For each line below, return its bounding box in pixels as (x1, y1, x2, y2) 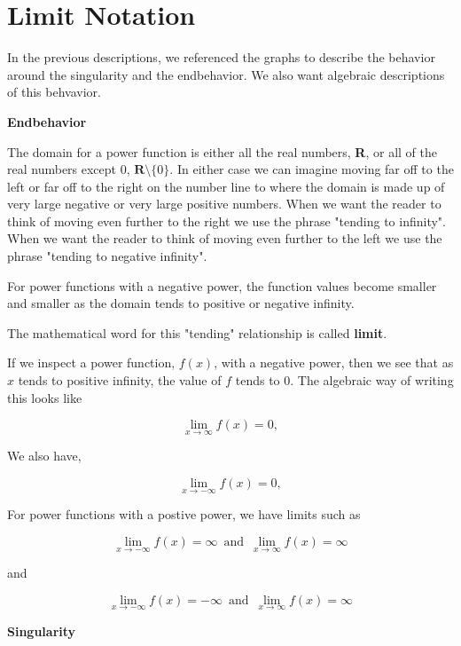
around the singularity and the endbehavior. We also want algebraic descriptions (7, 65, 445, 83)
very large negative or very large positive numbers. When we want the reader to (7, 194, 441, 213)
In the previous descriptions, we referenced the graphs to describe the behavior (7, 48, 435, 67)
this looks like (7, 388, 82, 406)
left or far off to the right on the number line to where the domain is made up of (7, 177, 445, 195)
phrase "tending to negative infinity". (7, 247, 207, 265)
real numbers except (7, 160, 117, 178)
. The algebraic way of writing (290, 371, 454, 390)
